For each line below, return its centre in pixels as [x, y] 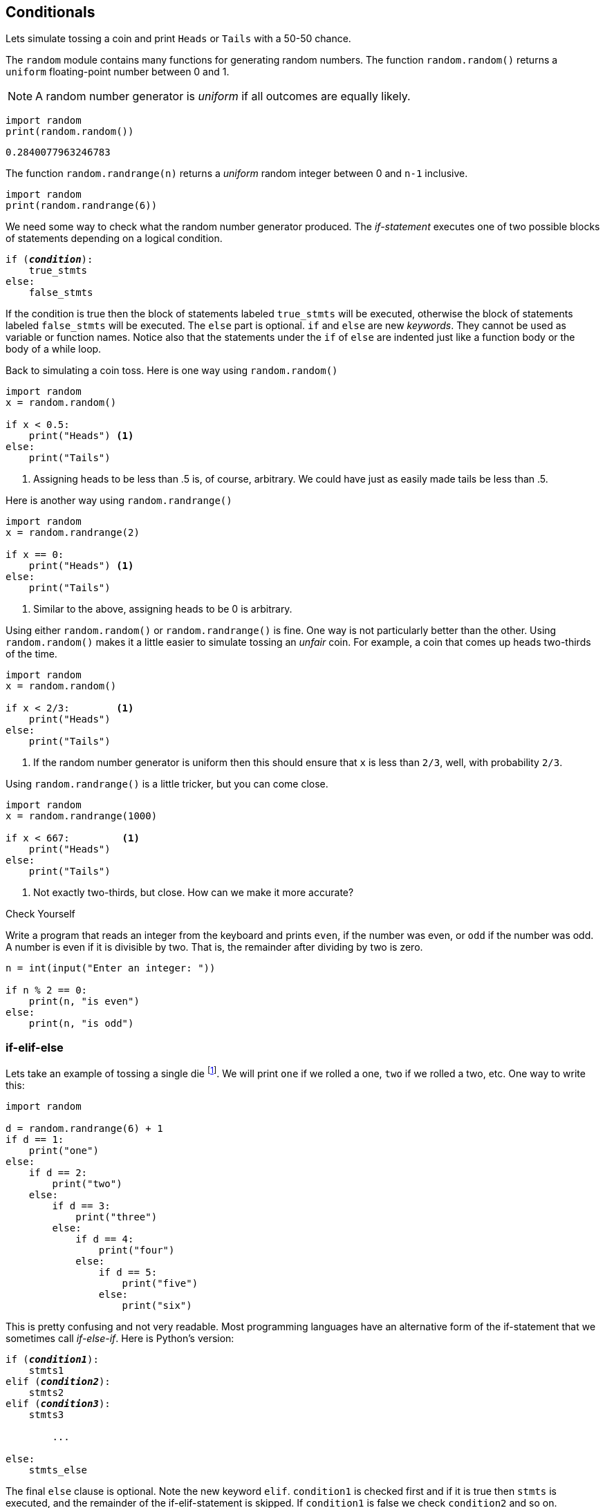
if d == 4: [105, 1239]
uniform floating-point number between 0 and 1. [118, 72]
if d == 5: [128, 1272]
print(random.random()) [70, 132]
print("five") [160, 1283]
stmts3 [46, 1414]
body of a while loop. [54, 349]
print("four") [137, 1250]
